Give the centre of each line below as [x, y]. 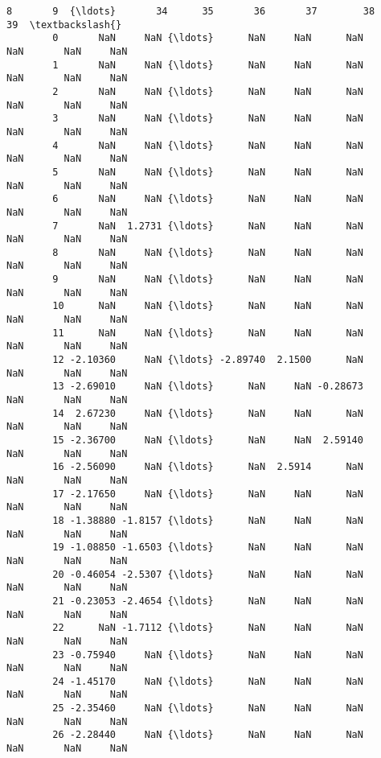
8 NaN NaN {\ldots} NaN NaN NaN [208, 252]
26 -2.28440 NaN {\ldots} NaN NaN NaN [208, 735]
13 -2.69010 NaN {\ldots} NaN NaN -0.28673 [208, 387]
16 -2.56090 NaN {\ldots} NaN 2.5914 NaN [208, 467]
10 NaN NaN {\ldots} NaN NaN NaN [208, 306]
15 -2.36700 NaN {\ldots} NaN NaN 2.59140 [208, 440]
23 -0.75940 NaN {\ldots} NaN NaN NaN [208, 655]
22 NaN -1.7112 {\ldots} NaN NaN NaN [208, 628]
